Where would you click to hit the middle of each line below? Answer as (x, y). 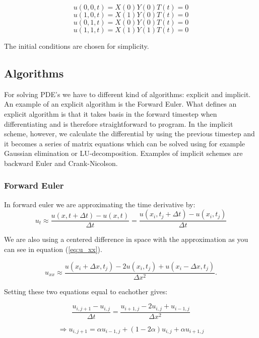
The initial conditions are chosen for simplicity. (77, 46)
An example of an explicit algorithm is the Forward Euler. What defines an (120, 104)
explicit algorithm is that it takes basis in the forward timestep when (111, 113)
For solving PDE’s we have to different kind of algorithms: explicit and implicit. (127, 94)
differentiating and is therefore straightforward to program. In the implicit (119, 123)
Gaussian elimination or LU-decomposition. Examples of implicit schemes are (123, 153)
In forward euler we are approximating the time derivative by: (100, 204)
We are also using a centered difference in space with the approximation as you (126, 239)
